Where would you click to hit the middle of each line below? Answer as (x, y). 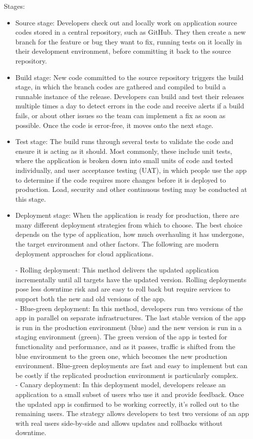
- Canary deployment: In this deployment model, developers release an (121, 385)
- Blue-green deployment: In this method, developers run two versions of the (129, 308)
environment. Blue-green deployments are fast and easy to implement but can (131, 366)
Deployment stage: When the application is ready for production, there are (127, 215)
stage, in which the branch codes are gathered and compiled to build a (121, 87)
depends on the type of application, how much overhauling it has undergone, (130, 234)
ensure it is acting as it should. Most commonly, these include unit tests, (124, 151)
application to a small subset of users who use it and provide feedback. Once (130, 394)
